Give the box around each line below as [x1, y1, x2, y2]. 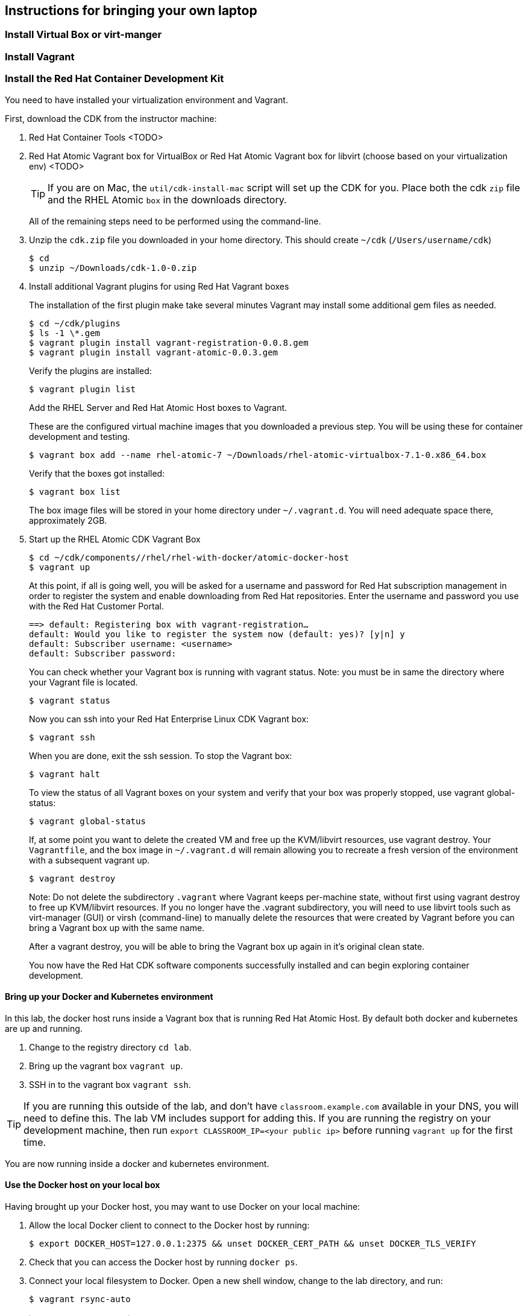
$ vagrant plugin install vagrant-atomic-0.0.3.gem [29, 347, 278, 357]
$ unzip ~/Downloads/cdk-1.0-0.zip [29, 262, 197, 273]
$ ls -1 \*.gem [29, 328, 101, 338]
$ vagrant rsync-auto [29, 1294, 131, 1304]
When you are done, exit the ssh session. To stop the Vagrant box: [29, 750, 292, 761]
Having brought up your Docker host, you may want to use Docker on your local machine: [5, 1201, 360, 1212]
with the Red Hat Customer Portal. [29, 600, 164, 611]
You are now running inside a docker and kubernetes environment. [5, 1158, 269, 1169]
